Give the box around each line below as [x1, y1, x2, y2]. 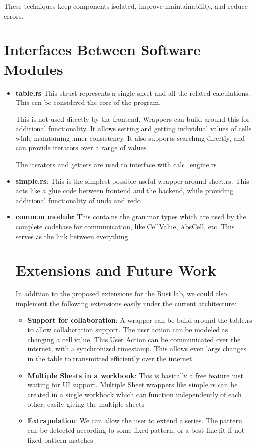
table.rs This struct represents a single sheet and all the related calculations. [15, 87, 250, 98]
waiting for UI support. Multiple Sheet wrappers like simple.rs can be [27, 379, 238, 390]
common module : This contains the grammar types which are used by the [15, 211, 246, 222]
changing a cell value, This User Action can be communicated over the [27, 334, 241, 344]
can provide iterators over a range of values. [15, 142, 148, 153]
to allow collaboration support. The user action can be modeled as [27, 324, 228, 335]
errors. [4, 10, 24, 21]
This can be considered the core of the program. [15, 97, 161, 107]
